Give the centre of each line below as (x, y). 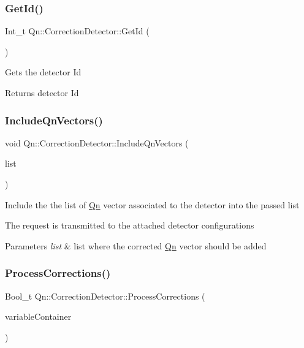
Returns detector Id (42, 93)
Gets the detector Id (43, 72)
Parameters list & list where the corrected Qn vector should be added (136, 245)
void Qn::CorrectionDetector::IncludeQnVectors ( (97, 142)
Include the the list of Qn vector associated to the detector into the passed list (152, 204)
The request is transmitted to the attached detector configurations (130, 225)
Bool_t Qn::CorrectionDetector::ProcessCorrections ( (105, 296)
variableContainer (38, 316)
